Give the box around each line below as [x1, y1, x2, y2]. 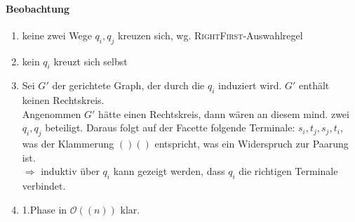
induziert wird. [218, 78, 282, 93]
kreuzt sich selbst [53, 53, 128, 68]
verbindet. [22, 178, 66, 193]
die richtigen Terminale [239, 164, 338, 178]
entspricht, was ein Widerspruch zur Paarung [154, 136, 349, 151]
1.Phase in [22, 202, 67, 216]
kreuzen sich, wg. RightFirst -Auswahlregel [117, 27, 303, 42]
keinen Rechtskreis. [22, 93, 105, 107]
